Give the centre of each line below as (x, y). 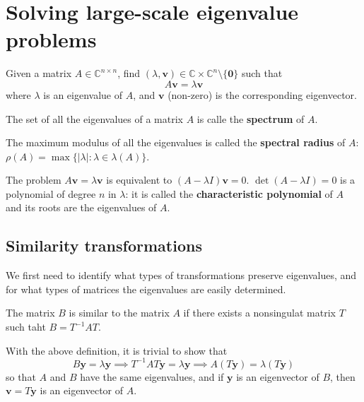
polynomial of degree (51, 193)
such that (262, 73)
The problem (34, 180)
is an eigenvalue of (83, 94)
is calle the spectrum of (251, 118)
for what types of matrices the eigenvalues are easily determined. (146, 289)
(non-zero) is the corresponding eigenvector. (262, 94)
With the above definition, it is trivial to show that (117, 350)
